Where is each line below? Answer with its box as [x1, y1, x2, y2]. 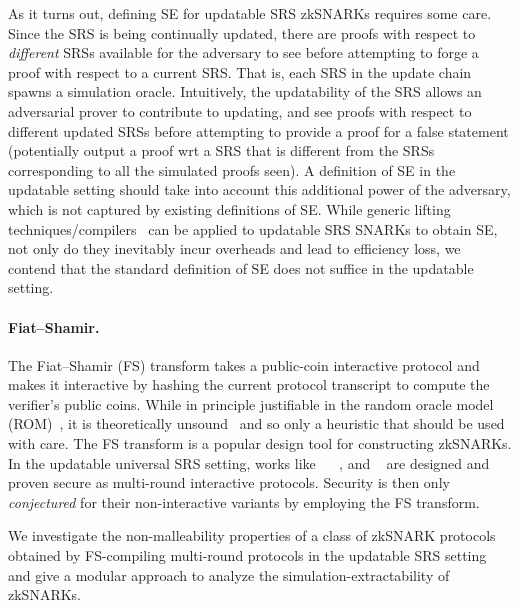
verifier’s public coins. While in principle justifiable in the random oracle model [8, 393, 494, 414]
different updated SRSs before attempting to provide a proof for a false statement [8, 120, 509, 141]
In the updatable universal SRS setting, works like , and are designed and [8, 452, 490, 473]
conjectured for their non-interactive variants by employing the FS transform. [8, 491, 480, 512]
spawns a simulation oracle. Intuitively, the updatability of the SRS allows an [8, 81, 482, 102]
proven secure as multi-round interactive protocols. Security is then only [8, 472, 450, 493]
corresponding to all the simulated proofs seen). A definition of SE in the [8, 159, 456, 180]
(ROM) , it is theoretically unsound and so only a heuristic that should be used [8, 413, 505, 434]
